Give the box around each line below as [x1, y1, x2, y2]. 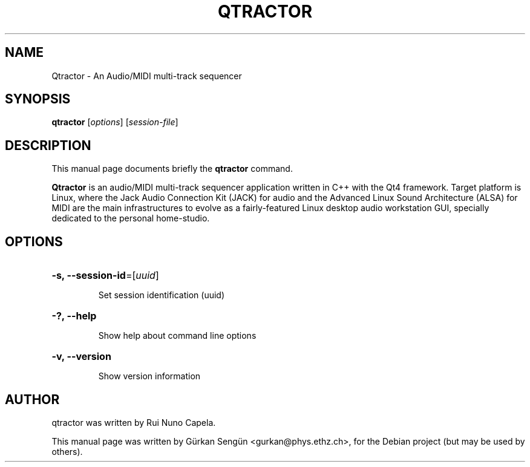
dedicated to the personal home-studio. [51, 213, 210, 224]
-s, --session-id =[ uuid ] [51, 269, 159, 282]
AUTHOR [5, 391, 60, 407]
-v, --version [51, 350, 111, 363]
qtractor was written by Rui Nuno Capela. [51, 417, 216, 428]
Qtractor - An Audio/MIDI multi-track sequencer [51, 70, 242, 81]
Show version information [98, 371, 201, 382]
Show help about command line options [98, 330, 257, 341]
